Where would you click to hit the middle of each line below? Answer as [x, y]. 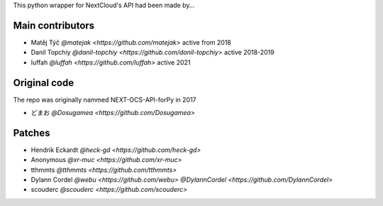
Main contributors [54, 25]
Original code [44, 83]
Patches [32, 132]
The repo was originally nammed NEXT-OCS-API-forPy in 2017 [105, 99]
